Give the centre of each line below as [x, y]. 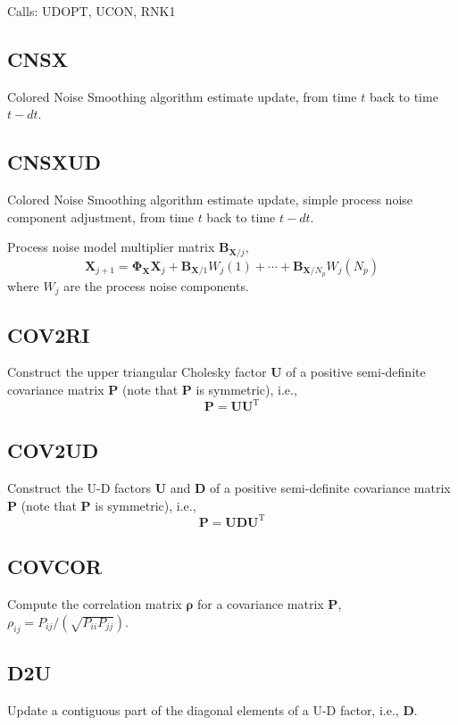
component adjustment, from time [100, 217]
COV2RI [49, 334]
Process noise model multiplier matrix [111, 247]
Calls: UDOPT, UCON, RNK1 [92, 11]
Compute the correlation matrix [95, 604]
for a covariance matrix [261, 604]
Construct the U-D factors [79, 488]
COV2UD [53, 450]
